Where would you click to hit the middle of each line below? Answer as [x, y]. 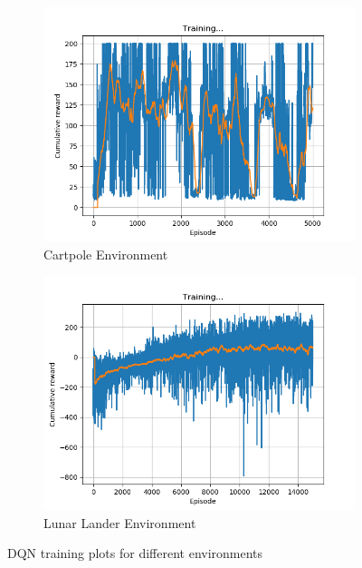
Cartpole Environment [106, 254]
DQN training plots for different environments [135, 553]
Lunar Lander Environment [120, 522]
